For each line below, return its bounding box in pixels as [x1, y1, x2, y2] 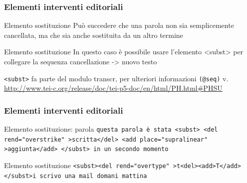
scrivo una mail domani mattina [39, 172, 147, 180]
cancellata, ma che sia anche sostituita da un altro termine [4, 29, 183, 40]
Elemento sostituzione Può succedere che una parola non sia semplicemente [4, 20, 234, 30]
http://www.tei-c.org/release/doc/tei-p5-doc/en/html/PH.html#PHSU [4, 83, 223, 93]
